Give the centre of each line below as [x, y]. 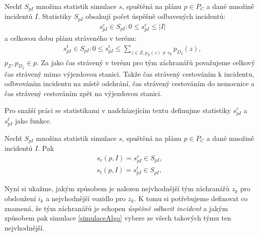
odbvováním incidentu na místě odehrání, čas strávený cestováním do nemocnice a [129, 83]
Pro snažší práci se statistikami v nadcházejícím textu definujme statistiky [118, 110]
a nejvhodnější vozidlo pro [86, 198]
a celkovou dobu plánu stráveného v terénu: [71, 38]
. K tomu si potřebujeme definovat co [191, 198]
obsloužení [20, 198]
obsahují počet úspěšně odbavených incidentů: [155, 16]
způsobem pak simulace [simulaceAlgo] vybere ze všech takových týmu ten [118, 218]
